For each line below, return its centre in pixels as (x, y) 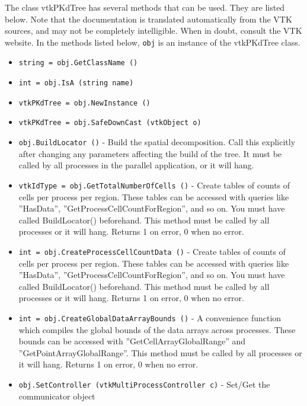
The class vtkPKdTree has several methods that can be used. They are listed (145, 7)
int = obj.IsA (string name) (76, 83)
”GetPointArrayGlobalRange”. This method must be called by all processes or (160, 352)
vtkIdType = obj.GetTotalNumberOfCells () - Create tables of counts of (154, 185)
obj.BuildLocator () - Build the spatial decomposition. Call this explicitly (157, 142)
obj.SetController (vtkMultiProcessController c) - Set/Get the (144, 384)
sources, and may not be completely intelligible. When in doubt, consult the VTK (153, 31)
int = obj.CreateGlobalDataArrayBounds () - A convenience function (150, 317)
